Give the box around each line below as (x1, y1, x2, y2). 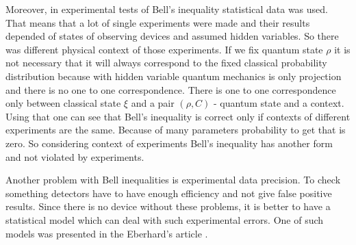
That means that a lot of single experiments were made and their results (5, 15, 310, 29)
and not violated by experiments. (5, 149, 144, 164)
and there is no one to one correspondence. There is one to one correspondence (5, 82, 336, 96)
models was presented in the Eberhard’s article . (5, 226, 208, 240)
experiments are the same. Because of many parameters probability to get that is (5, 122, 346, 137)
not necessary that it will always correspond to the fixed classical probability (5, 55, 327, 70)
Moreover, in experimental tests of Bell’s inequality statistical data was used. (5, 2, 328, 16)
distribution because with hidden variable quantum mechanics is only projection (5, 68, 342, 83)
